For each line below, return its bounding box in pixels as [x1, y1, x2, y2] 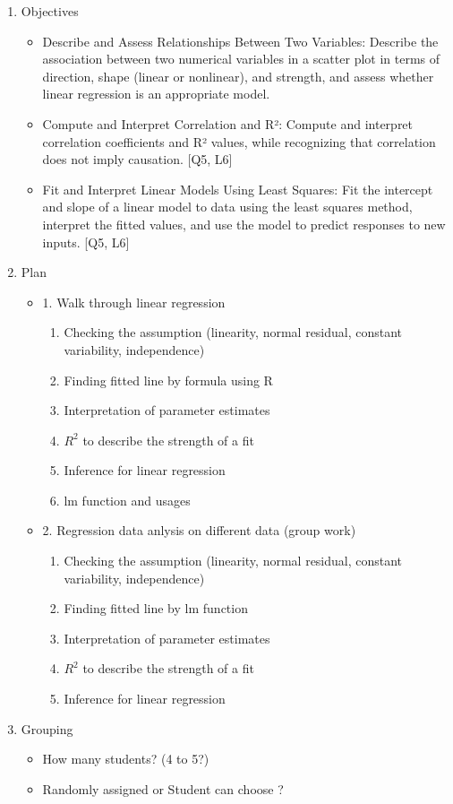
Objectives [21, 2, 79, 20]
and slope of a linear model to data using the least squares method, [42, 197, 413, 216]
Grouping [21, 719, 73, 738]
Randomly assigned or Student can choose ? [42, 779, 284, 798]
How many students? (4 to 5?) [42, 749, 209, 768]
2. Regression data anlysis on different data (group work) [42, 521, 356, 540]
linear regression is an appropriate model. [42, 84, 270, 103]
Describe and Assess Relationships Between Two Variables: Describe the [42, 31, 439, 50]
